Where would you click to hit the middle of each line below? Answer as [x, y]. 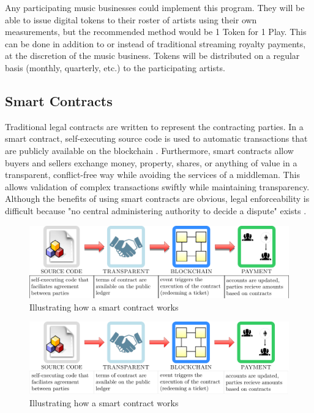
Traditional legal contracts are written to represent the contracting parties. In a [154, 126]
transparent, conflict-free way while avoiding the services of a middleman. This [152, 175]
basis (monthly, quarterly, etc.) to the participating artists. [115, 67]
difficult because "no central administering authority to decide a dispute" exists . [156, 210]
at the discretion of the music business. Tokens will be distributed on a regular [152, 56]
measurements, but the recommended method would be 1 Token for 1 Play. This [156, 32]
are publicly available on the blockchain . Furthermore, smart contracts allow [149, 150]
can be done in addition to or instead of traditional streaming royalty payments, [155, 43]
